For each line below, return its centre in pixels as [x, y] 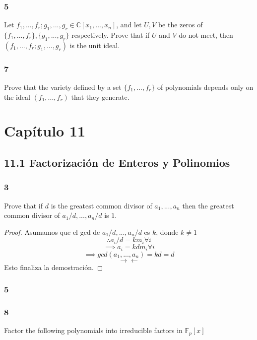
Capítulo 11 [45, 131]
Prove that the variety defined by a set [63, 87]
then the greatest [208, 205]
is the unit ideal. [95, 45]
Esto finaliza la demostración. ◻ [54, 267]
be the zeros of [180, 25]
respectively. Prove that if [111, 35]
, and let [129, 25]
